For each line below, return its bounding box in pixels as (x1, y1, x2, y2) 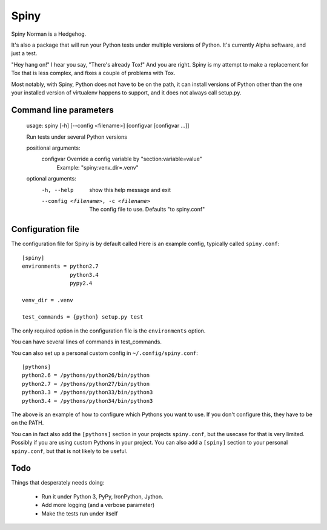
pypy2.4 (70, 279, 93, 287)
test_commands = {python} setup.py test (22, 314, 144, 320)
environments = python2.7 (22, 263, 99, 270)
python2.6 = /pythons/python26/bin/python (22, 372, 150, 379)
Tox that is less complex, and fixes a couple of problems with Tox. (11, 70, 176, 77)
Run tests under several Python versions (26, 133, 127, 141)
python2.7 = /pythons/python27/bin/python (22, 380, 150, 387)
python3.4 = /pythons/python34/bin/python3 (22, 397, 153, 404)
